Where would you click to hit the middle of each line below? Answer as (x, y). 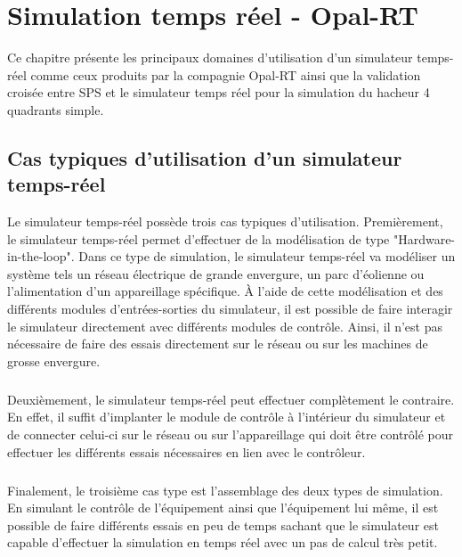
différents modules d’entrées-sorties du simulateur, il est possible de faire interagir (230, 309)
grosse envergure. (54, 360)
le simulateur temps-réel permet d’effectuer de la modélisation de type (199, 238)
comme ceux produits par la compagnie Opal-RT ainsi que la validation (226, 74)
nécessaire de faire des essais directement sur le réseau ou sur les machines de (218, 344)
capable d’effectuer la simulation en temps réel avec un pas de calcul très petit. (223, 542)
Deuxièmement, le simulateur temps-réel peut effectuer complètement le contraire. (231, 399)
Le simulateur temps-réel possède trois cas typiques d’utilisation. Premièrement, (225, 221)
